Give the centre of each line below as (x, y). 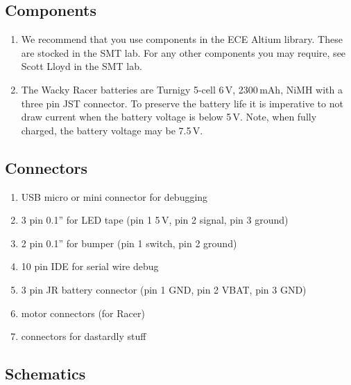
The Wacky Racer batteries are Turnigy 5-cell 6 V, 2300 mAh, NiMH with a (182, 89)
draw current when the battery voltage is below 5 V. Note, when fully (169, 117)
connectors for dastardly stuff (84, 336)
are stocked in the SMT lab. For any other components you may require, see (183, 52)
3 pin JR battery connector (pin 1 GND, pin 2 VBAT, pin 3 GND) (164, 289)
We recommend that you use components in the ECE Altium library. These (182, 39)
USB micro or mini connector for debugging (114, 196)
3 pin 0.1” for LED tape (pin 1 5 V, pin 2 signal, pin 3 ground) (155, 220)
